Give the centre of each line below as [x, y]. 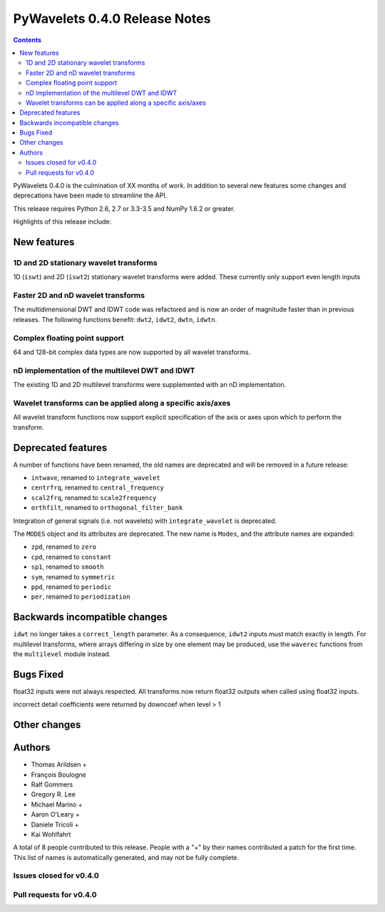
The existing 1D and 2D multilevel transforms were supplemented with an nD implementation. [150, 385]
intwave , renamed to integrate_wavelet [96, 477]
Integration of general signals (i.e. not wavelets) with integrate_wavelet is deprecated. [145, 521]
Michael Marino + [57, 804]
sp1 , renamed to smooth [67, 567]
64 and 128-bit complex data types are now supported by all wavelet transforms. [132, 352]
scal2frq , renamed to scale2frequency [94, 497]
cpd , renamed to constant [71, 556]
